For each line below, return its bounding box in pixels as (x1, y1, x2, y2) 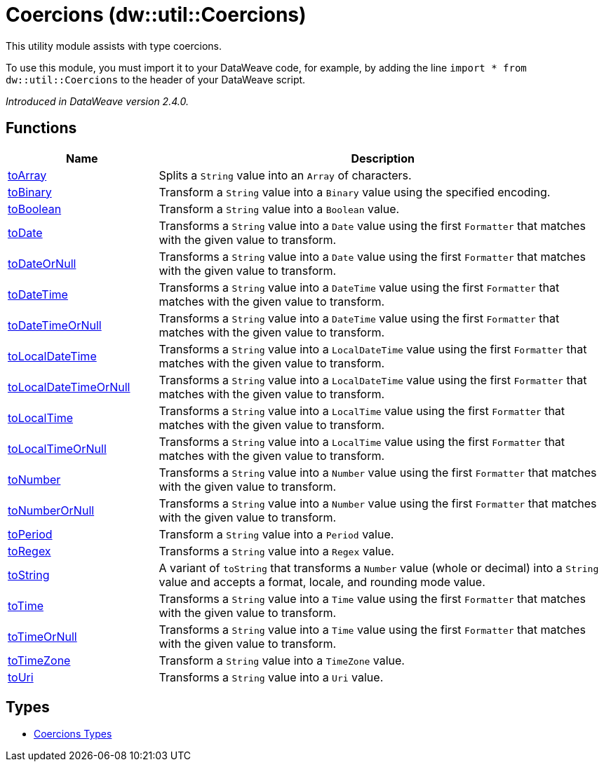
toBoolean (8, 201, 62, 216)
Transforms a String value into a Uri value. (159, 670, 384, 684)
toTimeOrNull (8, 629, 77, 644)
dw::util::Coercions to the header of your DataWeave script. (6, 73, 306, 86)
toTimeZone (8, 653, 71, 667)
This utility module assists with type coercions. (6, 39, 222, 52)
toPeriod (8, 527, 53, 541)
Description (351, 151, 415, 165)
